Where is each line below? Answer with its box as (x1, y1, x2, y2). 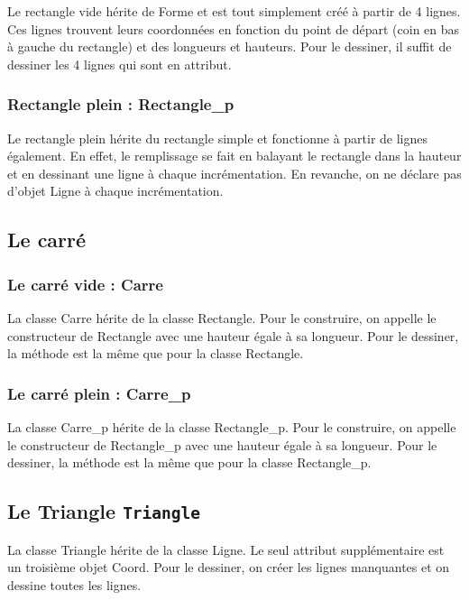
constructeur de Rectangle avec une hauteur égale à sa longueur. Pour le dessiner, (7, 326, 459, 345)
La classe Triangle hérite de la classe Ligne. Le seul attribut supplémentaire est (7, 540, 445, 558)
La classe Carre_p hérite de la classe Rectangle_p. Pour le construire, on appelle (7, 417, 456, 436)
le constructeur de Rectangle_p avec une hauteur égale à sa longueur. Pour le (7, 435, 437, 454)
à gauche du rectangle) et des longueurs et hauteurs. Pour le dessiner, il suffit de (7, 37, 452, 56)
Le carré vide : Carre (7, 272, 163, 295)
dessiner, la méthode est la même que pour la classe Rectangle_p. (7, 453, 372, 472)
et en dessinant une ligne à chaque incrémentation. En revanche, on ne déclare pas (7, 163, 462, 182)
